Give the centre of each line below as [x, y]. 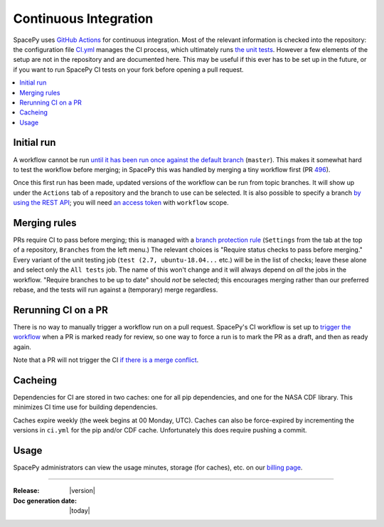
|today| [80, 511]
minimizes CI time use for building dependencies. [85, 407]
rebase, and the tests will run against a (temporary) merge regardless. [116, 289]
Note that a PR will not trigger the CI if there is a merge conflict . [106, 360]
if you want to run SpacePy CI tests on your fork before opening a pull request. [129, 69]
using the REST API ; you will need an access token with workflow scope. [121, 203]
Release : [26, 491]
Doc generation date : [45, 501]
